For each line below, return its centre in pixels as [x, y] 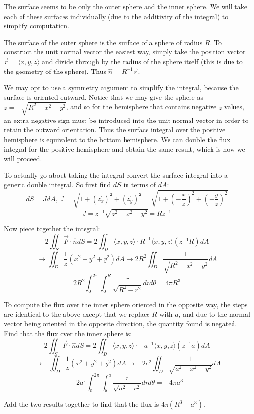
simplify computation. [37, 26]
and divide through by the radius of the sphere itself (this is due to [142, 61]
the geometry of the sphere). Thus [55, 71]
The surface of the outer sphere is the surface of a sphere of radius [103, 42]
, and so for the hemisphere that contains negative [141, 107]
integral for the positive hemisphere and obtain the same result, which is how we [125, 149]
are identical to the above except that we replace [77, 314]
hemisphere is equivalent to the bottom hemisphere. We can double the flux [117, 139]
